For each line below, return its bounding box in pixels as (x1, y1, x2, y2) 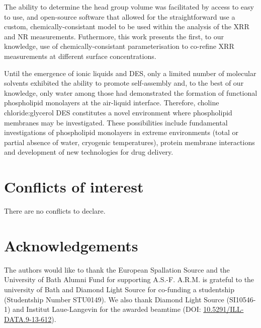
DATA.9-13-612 (4, 313, 52, 324)
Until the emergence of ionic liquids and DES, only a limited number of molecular (4, 68, 256, 78)
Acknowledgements (4, 235, 138, 255)
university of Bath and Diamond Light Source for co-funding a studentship (4, 284, 234, 294)
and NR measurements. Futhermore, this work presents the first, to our (4, 31, 224, 41)
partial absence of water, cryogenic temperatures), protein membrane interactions (4, 137, 255, 147)
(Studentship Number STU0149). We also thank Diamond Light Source (4, 294, 224, 304)
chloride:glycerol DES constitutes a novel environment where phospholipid (4, 107, 232, 117)
